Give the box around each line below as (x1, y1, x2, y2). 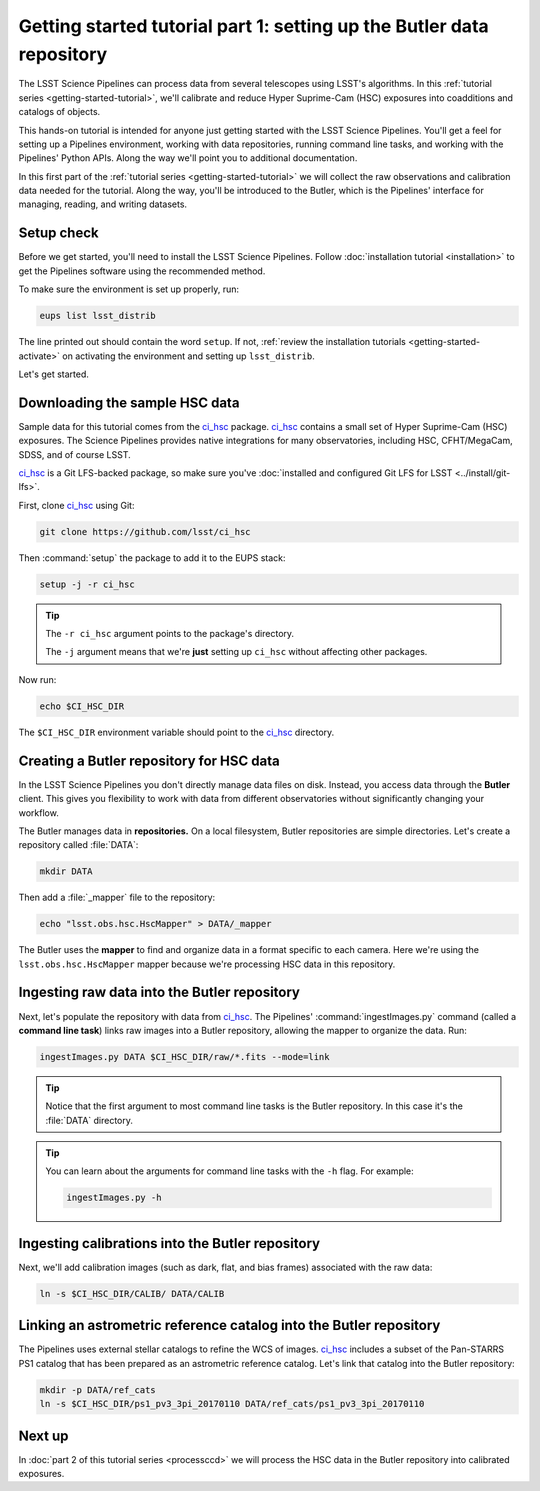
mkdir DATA (39, 866, 93, 877)
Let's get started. (18, 368, 90, 380)
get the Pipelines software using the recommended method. (18, 265, 266, 277)
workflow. (18, 806, 59, 819)
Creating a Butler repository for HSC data (18, 752, 280, 769)
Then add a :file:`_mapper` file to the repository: (18, 891, 216, 904)
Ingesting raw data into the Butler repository (18, 984, 300, 1001)
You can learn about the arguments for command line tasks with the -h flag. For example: (45, 1165, 414, 1177)
